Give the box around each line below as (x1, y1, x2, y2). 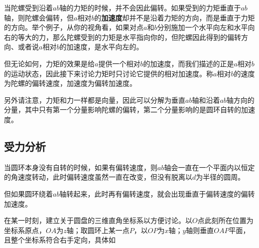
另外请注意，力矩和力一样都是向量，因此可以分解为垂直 (4, 94, 185, 105)
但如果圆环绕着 (4, 188, 53, 199)
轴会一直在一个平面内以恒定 (164, 162, 255, 172)
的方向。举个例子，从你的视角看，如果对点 (4, 22, 143, 32)
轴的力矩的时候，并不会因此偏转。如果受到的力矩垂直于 (59, 2, 241, 12)
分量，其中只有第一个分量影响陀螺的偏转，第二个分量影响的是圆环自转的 (4, 104, 241, 115)
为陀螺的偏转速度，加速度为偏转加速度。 (4, 78, 136, 88)
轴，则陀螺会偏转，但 (4, 12, 74, 22)
